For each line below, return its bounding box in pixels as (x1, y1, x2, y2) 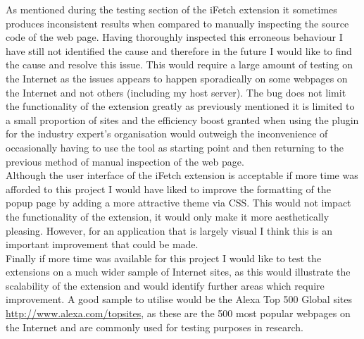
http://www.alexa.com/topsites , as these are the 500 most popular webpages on (6, 306, 351, 321)
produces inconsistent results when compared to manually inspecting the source (6, 16, 349, 30)
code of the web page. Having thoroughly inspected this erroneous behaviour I (6, 30, 343, 44)
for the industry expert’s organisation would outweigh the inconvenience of (6, 126, 328, 141)
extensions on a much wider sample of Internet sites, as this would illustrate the (6, 264, 351, 279)
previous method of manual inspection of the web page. (6, 154, 244, 168)
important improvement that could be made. (6, 237, 199, 252)
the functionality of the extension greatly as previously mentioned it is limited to (6, 99, 355, 113)
